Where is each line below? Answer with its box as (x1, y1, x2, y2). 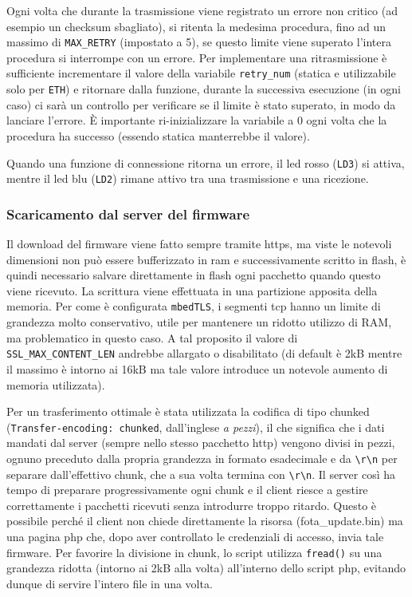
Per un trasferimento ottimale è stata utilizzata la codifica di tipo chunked (6, 403, 370, 420)
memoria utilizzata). (6, 376, 105, 393)
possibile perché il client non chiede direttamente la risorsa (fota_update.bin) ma (6, 512, 403, 529)
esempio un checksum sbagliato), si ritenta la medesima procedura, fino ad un (6, 18, 386, 34)
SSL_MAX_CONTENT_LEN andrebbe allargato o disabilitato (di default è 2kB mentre (6, 345, 402, 362)
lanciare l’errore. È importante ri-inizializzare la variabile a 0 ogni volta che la (6, 112, 387, 128)
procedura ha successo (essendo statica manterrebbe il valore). (6, 127, 310, 144)
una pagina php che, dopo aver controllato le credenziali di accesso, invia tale (6, 528, 384, 545)
